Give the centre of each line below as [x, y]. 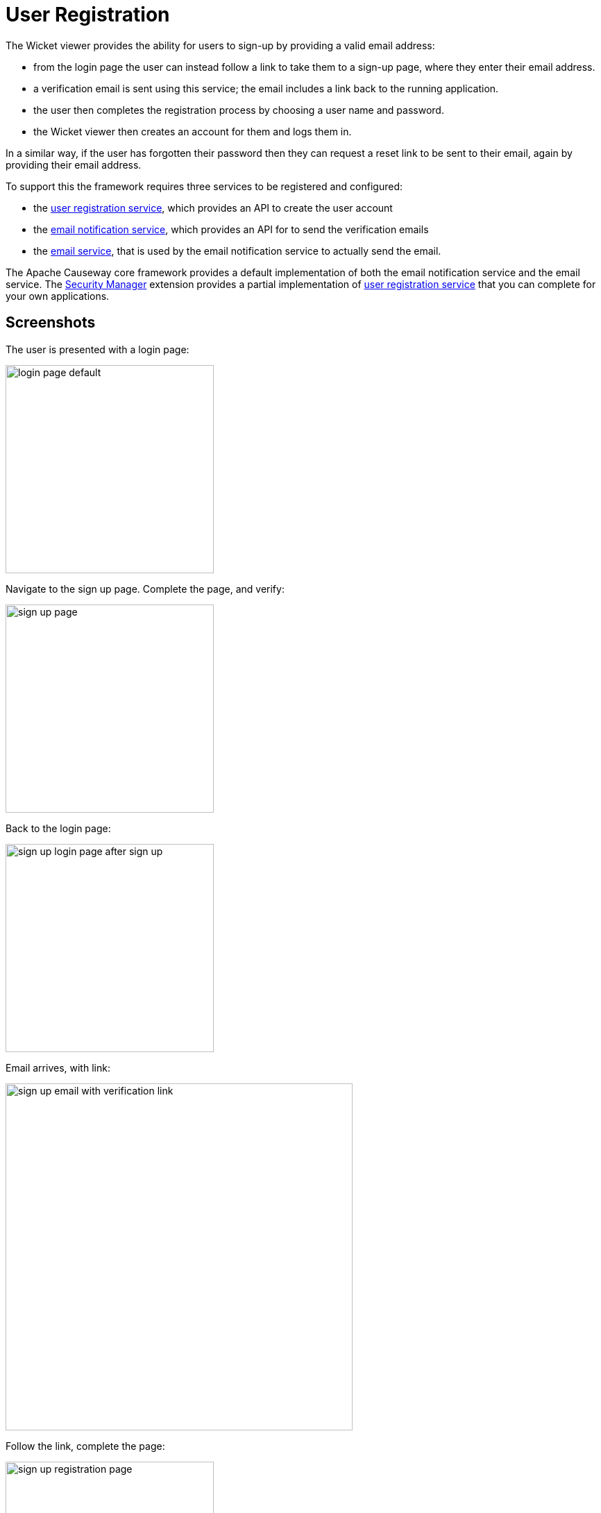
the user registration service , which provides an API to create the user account [213, 208]
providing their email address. [74, 164]
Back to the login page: [58, 828]
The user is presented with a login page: [98, 349]
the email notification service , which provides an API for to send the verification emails [231, 229]
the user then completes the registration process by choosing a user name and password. [239, 110]
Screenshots [51, 323]
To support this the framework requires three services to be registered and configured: [204, 186]
